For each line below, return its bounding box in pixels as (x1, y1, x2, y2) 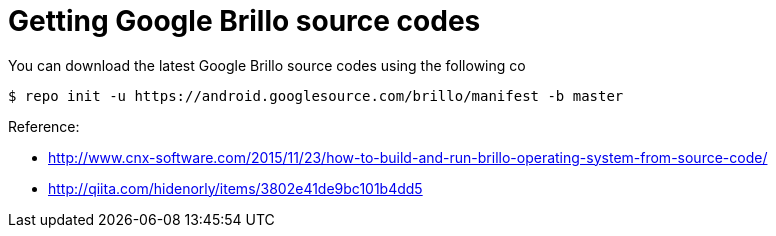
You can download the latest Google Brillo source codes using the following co (8, 56, 526, 74)
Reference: (8, 117, 80, 135)
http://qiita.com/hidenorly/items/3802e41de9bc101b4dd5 (48, 179, 423, 197)
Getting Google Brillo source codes (8, 4, 481, 38)
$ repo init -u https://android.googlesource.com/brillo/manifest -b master (8, 87, 624, 104)
